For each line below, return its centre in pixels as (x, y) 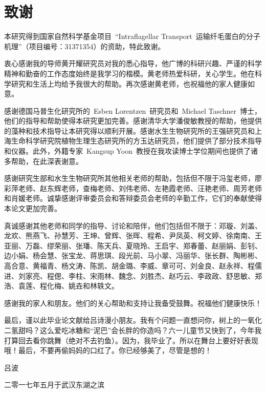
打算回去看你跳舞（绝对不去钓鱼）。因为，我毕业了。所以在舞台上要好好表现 (131, 340)
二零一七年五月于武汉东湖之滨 (54, 385)
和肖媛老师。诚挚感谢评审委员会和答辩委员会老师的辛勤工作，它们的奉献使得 (133, 198)
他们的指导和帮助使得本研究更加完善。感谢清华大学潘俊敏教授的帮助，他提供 (133, 121)
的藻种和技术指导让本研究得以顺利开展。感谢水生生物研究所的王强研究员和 (129, 130)
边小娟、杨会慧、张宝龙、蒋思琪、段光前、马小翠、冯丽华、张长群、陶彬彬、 (133, 255)
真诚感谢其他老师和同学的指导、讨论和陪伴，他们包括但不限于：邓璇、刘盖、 (133, 225)
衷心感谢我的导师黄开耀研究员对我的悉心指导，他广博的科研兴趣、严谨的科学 (133, 63)
